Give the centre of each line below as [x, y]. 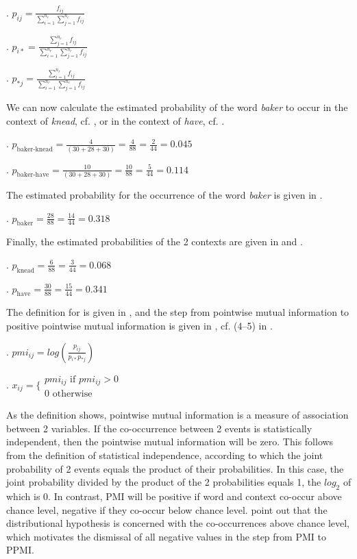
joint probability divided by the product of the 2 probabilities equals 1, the [164, 482]
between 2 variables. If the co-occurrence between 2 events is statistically [159, 428]
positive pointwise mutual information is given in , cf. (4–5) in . [139, 326]
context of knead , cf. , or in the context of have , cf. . [115, 120]
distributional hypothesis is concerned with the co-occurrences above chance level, [178, 523]
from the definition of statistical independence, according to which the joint [165, 455]
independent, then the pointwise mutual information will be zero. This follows [170, 442]
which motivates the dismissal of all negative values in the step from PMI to [166, 536]
